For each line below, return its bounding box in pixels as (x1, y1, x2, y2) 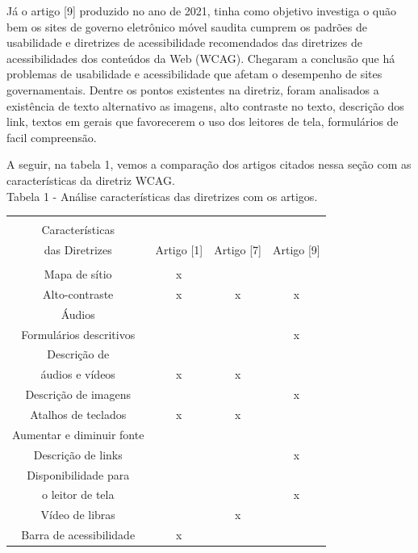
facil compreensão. (6, 128, 97, 145)
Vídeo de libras (40, 506, 115, 523)
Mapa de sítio (44, 266, 112, 283)
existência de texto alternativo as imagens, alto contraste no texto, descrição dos (6, 97, 404, 114)
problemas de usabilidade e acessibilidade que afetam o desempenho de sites (6, 65, 382, 82)
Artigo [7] (214, 241, 261, 258)
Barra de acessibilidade (21, 526, 136, 543)
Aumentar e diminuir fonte (12, 425, 144, 442)
